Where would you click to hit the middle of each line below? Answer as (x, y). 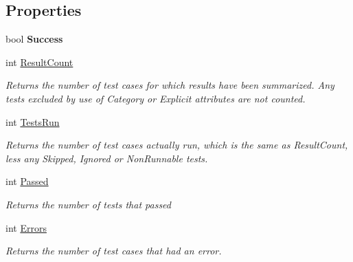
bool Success (34, 39)
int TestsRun (33, 121)
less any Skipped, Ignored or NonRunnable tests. (107, 158)
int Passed (27, 181)
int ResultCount (39, 62)
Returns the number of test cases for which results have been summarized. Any (170, 85)
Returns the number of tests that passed (88, 204)
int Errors (26, 227)
